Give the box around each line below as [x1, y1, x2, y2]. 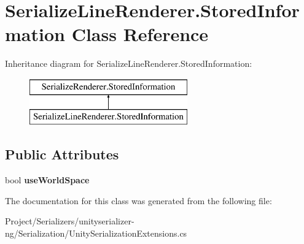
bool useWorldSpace [5, 173, 90, 186]
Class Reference [71, 21, 209, 47]
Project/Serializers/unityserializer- [5, 215, 134, 227]
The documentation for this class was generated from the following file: [5, 194, 272, 207]
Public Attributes [5, 145, 119, 164]
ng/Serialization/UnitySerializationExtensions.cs [5, 227, 187, 240]
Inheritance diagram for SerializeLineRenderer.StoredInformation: [5, 57, 252, 70]
